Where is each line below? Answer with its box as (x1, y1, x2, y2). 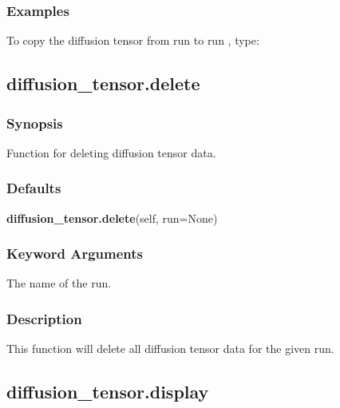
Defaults (6, 178, 61, 198)
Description (6, 308, 82, 328)
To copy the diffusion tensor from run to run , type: (6, 32, 259, 49)
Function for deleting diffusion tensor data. (6, 144, 216, 160)
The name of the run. (6, 275, 112, 291)
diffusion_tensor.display (6, 379, 209, 404)
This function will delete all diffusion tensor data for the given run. (6, 340, 334, 357)
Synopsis (6, 113, 63, 133)
